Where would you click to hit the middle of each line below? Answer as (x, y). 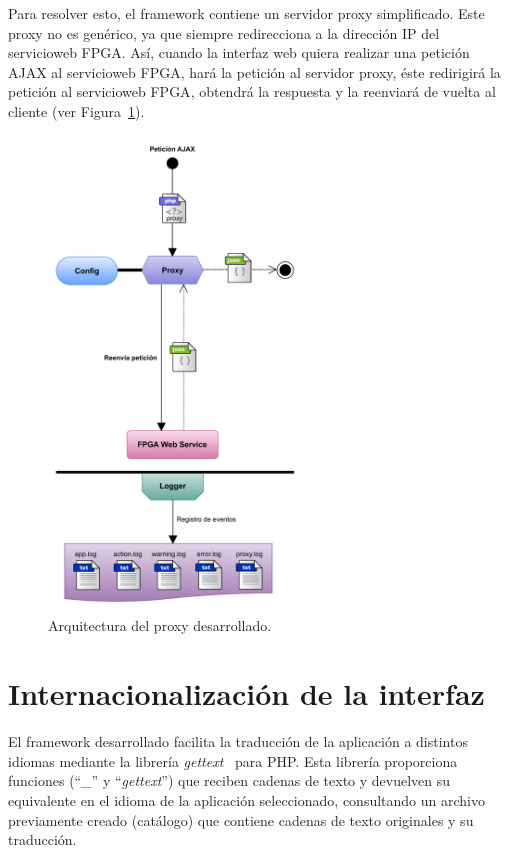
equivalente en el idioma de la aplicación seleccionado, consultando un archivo (246, 800)
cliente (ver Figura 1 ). (76, 110)
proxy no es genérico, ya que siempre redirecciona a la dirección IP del (224, 32)
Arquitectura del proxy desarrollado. (160, 624)
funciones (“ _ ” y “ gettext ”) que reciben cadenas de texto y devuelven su (229, 780)
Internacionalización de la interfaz (246, 693)
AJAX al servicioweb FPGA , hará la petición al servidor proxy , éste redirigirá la (254, 71)
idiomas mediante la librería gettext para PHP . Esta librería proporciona (233, 760)
